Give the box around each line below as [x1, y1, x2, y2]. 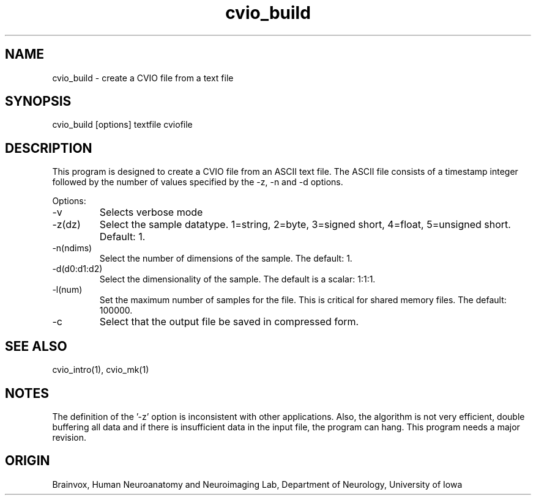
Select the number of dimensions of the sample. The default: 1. [99, 253, 352, 264]
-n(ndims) [52, 243, 92, 254]
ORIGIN [5, 453, 50, 469]
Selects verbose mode [99, 206, 203, 219]
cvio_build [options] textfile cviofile [52, 119, 193, 130]
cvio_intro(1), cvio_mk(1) [52, 364, 149, 375]
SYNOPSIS [5, 94, 72, 109]
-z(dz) [52, 218, 81, 231]
